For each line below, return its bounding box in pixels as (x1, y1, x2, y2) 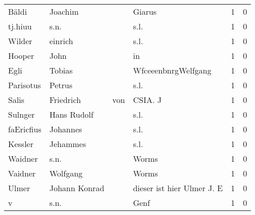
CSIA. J (133, 94, 162, 105)
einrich (49, 35, 73, 47)
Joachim (49, 6, 79, 17)
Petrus (49, 79, 72, 91)
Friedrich (49, 94, 81, 105)
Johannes (49, 123, 82, 135)
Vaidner (8, 167, 36, 179)
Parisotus (8, 79, 41, 91)
